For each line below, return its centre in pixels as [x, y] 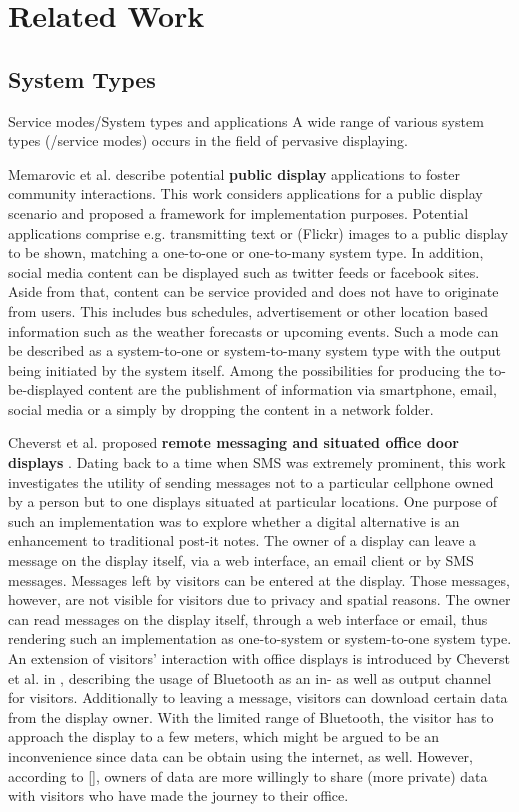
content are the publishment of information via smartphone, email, [292, 389]
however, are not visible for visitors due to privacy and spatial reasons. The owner [259, 599]
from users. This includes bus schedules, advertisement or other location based [248, 310]
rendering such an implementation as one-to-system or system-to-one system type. [260, 638]
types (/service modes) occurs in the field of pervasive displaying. [208, 140]
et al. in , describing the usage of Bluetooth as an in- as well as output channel [250, 677]
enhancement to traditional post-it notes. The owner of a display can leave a [242, 540]
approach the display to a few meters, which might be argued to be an [224, 736]
